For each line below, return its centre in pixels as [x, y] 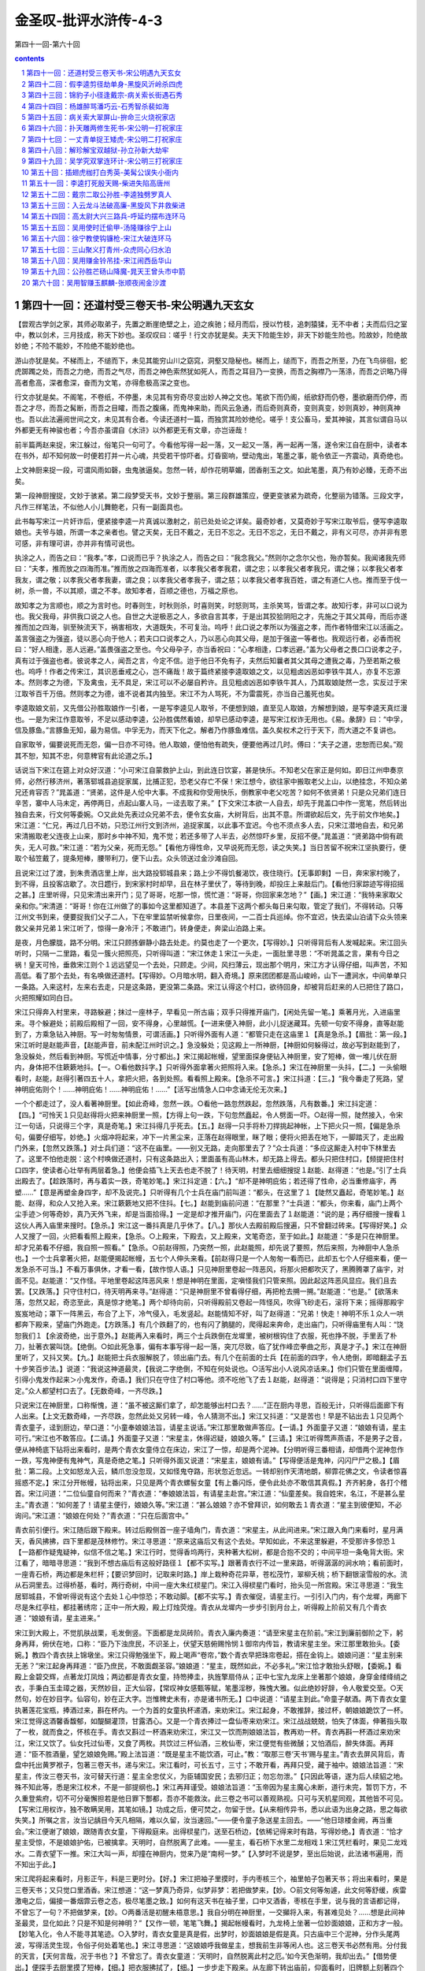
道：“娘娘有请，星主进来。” [57, 1618]
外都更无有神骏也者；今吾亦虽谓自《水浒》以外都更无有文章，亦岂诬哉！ [132, 430]
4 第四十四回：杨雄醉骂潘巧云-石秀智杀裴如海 [95, 106]
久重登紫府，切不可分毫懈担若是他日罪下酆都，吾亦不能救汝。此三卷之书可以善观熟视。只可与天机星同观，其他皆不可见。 [211, 1798]
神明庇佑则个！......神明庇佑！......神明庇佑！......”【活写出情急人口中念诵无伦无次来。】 [153, 1090]
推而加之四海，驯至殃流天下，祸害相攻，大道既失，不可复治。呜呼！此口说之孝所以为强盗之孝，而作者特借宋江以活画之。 [211, 628]
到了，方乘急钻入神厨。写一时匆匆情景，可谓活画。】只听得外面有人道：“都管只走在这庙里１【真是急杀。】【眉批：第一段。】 [211, 1034]
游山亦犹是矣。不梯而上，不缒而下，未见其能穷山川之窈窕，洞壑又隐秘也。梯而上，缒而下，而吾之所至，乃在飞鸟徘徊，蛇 [211, 360]
